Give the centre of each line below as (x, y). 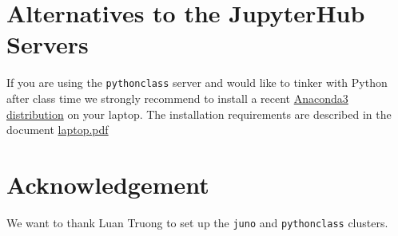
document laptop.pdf (58, 130)
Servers (48, 44)
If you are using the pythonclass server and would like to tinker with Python (197, 83)
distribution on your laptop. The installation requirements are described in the (199, 114)
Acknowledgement (108, 184)
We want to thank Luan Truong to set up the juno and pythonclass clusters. (197, 222)
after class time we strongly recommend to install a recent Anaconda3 (177, 98)
